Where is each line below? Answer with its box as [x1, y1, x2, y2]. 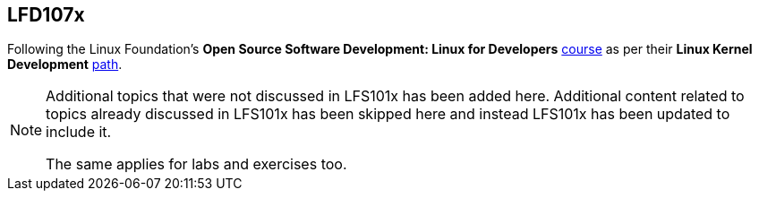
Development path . [7, 56, 123, 73]
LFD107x [7, 4, 85, 26]
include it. [46, 123, 112, 142]
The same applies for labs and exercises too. [46, 155, 347, 174]
